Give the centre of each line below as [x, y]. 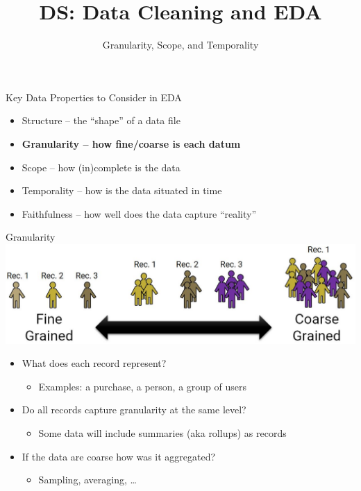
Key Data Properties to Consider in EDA [94, 97]
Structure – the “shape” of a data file [101, 120]
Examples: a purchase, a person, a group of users [142, 386]
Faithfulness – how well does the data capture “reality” [139, 213]
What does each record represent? [94, 363]
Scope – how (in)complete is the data [101, 167]
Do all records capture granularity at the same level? [134, 410]
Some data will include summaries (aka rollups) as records [162, 432]
